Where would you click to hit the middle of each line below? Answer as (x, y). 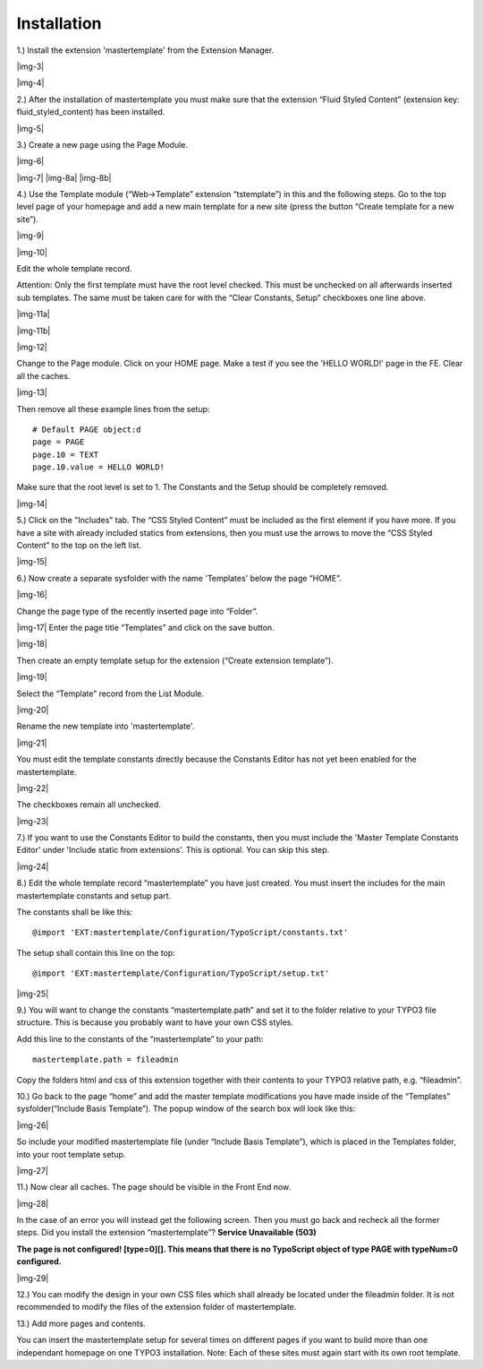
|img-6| (30, 161)
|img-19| (32, 677)
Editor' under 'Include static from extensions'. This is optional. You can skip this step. (173, 850)
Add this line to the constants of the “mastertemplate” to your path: (140, 1038)
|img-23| (33, 821)
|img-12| (32, 347)
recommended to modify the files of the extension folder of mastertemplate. (157, 1307)
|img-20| (33, 710)
